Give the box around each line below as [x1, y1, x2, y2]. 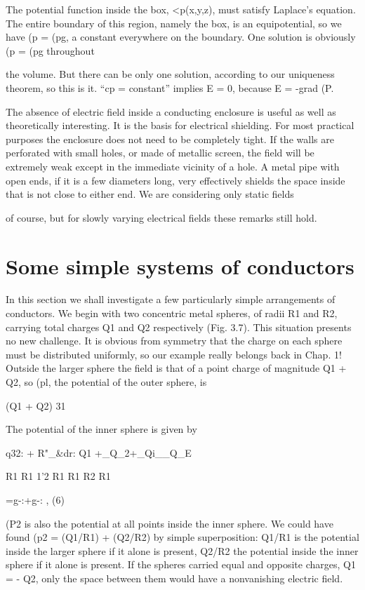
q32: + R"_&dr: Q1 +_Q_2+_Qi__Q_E [6, 445, 192, 460]
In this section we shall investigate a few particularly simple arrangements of [6, 292, 336, 307]
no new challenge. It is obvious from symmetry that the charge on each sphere [6, 333, 343, 348]
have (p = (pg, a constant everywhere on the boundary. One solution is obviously [6, 29, 356, 44]
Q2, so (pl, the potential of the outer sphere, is [6, 375, 207, 389]
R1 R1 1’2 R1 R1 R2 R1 [6, 469, 111, 483]
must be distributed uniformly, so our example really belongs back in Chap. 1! [6, 347, 342, 361]
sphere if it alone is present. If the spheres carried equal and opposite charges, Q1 [6, 557, 356, 572]
